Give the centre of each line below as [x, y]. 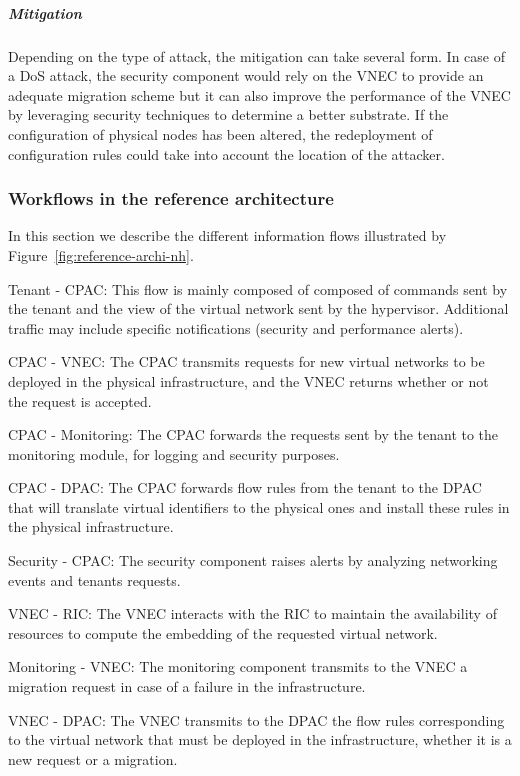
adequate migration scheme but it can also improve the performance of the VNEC [259, 94]
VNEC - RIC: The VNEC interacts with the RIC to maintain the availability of [252, 613]
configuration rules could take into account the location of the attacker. [226, 153]
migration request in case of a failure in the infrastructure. [187, 686]
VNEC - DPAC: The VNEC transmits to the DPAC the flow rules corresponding [256, 719]
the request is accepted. [80, 400]
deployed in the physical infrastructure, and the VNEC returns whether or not [248, 380]
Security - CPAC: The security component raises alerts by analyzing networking [253, 560]
